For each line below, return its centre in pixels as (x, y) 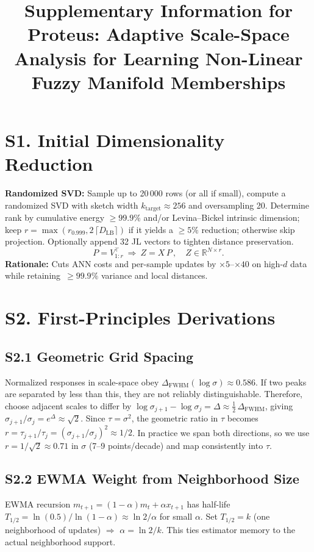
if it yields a (151, 229)
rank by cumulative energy (55, 217)
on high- (268, 263)
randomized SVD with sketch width (72, 205)
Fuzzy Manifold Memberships (159, 81)
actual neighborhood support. (60, 541)
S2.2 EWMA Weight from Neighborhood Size (152, 479)
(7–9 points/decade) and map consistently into (176, 446)
